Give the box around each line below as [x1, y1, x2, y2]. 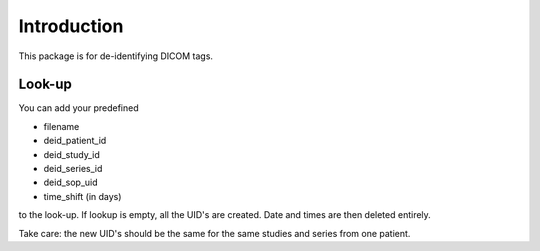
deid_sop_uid [43, 176, 99, 189]
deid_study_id [43, 148, 100, 160]
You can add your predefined [18, 102, 139, 114]
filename [43, 120, 80, 132]
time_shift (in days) [43, 190, 122, 202]
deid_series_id [43, 163, 103, 175]
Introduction [18, 15, 124, 37]
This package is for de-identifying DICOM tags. [18, 50, 214, 62]
